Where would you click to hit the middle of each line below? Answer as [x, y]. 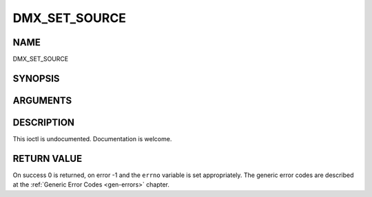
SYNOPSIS [36, 78]
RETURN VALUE [48, 158]
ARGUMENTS [42, 100]
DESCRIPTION [44, 122]
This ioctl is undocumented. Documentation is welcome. [92, 139]
